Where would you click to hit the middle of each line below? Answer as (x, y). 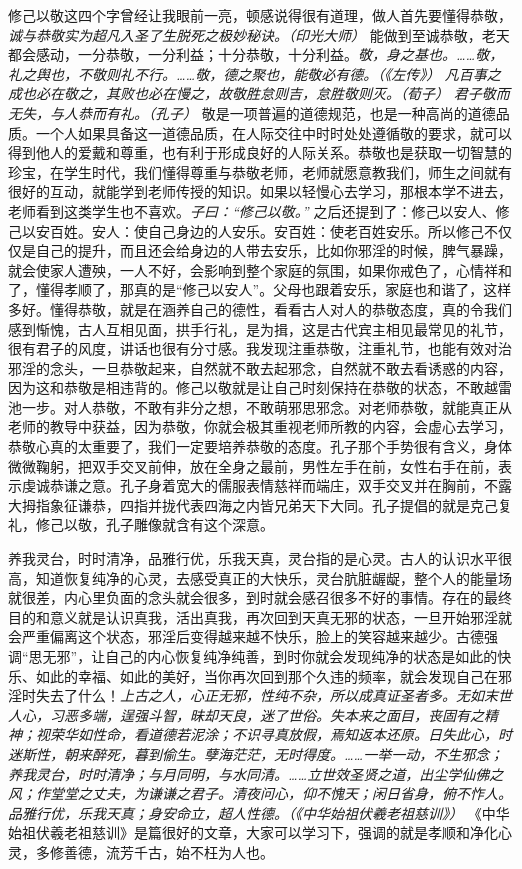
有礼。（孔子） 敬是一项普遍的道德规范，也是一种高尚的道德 (300, 112)
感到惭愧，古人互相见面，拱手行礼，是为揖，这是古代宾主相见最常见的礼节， (260, 328)
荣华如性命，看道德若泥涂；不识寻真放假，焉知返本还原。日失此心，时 (280, 734)
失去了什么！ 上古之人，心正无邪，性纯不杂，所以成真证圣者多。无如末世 (273, 695)
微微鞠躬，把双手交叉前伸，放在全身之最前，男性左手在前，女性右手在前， (253, 465)
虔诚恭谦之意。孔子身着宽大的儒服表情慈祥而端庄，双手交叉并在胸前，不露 (266, 485)
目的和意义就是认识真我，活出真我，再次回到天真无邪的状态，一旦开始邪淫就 (260, 616)
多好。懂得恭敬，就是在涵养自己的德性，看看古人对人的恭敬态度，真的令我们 (260, 308)
